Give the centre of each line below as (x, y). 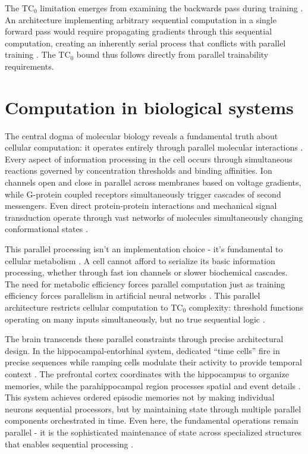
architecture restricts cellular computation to (87, 307)
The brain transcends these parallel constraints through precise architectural (144, 339)
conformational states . (46, 229)
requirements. (29, 66)
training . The (30, 54)
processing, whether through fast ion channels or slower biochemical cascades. (146, 272)
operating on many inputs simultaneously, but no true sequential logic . (135, 319)
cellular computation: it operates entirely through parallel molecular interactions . (154, 147)
